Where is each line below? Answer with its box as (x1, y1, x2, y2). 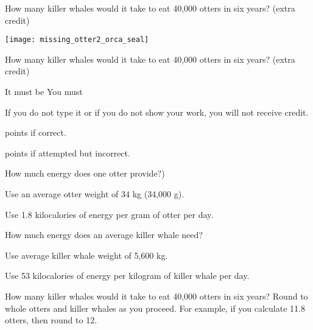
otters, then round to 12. (5, 314, 97, 326)
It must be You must (5, 85, 83, 98)
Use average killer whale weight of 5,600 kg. (5, 248, 168, 261)
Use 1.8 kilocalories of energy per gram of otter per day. (5, 208, 214, 220)
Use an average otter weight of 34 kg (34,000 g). (5, 188, 185, 200)
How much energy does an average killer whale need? (5, 228, 203, 241)
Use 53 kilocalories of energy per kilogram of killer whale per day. (5, 269, 250, 282)
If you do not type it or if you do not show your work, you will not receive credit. (5, 105, 309, 118)
